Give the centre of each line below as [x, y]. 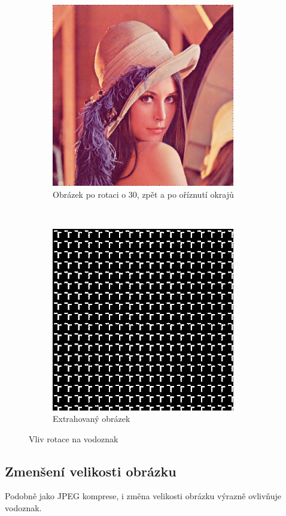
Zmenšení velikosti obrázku [91, 471]
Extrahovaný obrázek [92, 419]
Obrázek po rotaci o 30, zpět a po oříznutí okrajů [143, 194]
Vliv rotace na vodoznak [74, 438]
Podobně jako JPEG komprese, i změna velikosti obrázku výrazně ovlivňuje [143, 496]
